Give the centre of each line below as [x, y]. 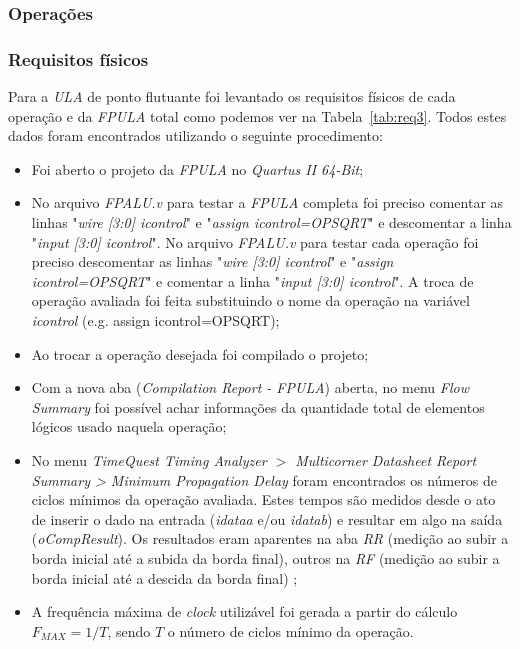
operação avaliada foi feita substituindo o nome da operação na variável [250, 300]
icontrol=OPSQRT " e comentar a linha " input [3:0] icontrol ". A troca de [252, 280]
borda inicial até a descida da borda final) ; [164, 577]
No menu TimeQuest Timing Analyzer [149, 459]
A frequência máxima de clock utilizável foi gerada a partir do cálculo [244, 611]
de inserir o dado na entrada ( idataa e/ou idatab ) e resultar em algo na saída [267, 518]
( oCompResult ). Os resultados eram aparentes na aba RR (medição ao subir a [270, 538]
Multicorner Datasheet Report [386, 459]
